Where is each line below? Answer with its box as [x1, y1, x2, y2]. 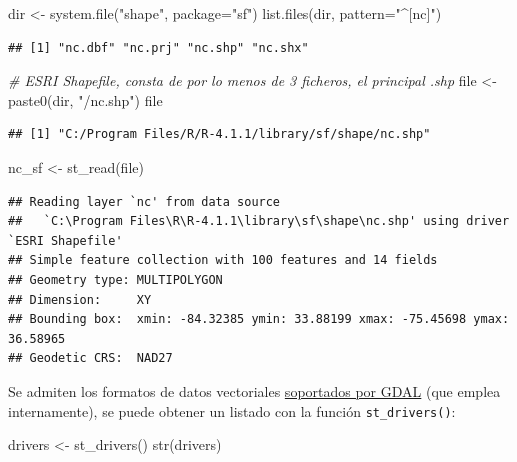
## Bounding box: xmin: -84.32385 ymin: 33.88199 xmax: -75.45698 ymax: [8, 312, 510, 327]
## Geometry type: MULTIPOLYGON [8, 272, 223, 287]
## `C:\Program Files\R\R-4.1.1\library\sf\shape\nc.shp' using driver [8, 214, 510, 229]
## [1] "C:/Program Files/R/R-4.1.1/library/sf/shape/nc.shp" [8, 127, 431, 142]
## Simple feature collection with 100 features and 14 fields [8, 253, 438, 268]
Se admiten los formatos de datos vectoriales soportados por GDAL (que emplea [8, 380, 501, 401]
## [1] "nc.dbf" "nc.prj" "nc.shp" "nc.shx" [8, 40, 309, 55]
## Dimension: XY [8, 292, 152, 307]
